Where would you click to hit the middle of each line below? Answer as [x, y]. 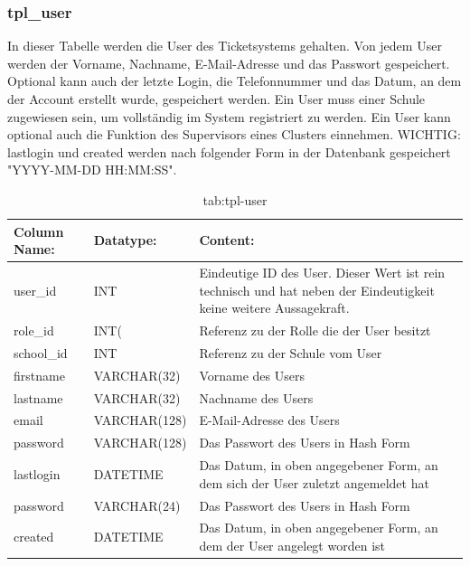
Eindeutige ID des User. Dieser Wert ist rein [322, 272]
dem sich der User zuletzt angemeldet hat [314, 482]
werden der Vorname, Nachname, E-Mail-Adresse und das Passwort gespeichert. [229, 63]
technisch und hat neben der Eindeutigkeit [317, 290]
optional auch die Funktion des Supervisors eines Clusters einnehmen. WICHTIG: [234, 134]
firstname [39, 375]
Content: [227, 240]
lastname [38, 397]
